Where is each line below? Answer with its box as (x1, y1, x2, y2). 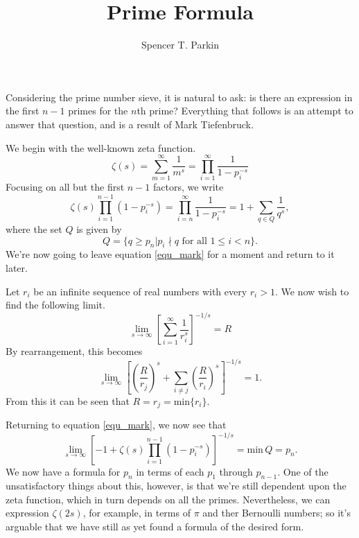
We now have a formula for (6, 464, 121, 478)
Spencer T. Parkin (141, 37, 219, 52)
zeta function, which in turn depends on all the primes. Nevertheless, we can (6, 492, 331, 506)
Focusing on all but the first (6, 180, 125, 194)
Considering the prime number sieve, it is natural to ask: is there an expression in (6, 89, 353, 104)
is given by (76, 221, 122, 236)
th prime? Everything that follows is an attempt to (137, 103, 353, 118)
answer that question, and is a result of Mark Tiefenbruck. (6, 116, 254, 131)
